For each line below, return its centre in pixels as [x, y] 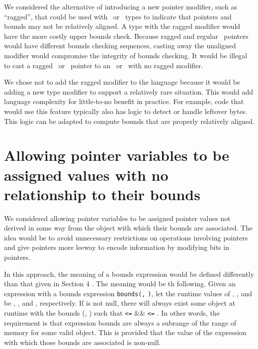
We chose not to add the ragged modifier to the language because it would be [122, 82]
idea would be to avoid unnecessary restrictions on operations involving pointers [126, 237]
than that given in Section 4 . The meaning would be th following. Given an [120, 284]
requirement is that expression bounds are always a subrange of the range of [120, 322]
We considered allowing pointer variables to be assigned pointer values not [117, 218]
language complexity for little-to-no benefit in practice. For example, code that [124, 101]
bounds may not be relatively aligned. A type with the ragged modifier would [122, 26]
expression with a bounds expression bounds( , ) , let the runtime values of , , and [128, 293]
